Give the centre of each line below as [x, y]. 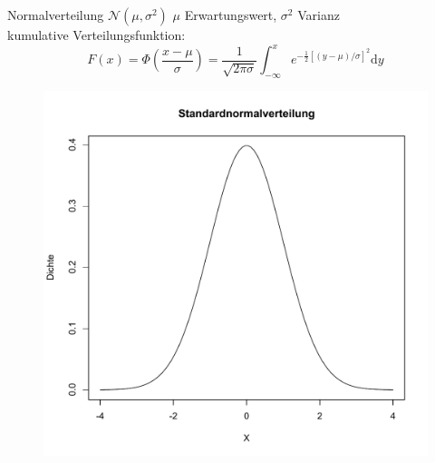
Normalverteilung [56, 15]
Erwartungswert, [231, 15]
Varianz [319, 15]
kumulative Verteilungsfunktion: [97, 34]
